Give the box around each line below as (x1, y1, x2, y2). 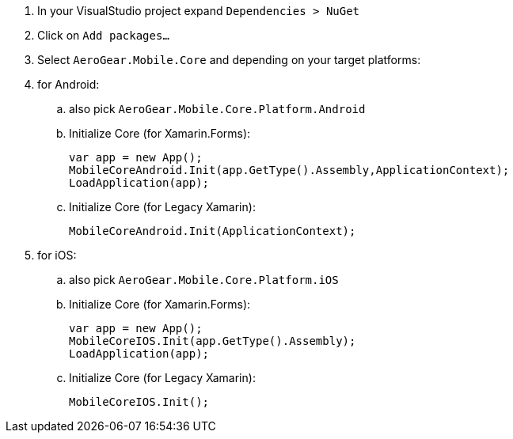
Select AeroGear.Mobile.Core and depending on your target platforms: (37, 53, 421, 66)
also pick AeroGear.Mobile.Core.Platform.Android (69, 102, 366, 115)
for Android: (37, 78, 100, 91)
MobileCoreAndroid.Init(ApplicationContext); (69, 225, 356, 237)
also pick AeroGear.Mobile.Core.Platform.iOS (69, 273, 339, 286)
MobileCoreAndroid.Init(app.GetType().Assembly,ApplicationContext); (69, 164, 510, 176)
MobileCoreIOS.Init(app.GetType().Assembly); (69, 335, 356, 347)
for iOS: (37, 248, 77, 262)
